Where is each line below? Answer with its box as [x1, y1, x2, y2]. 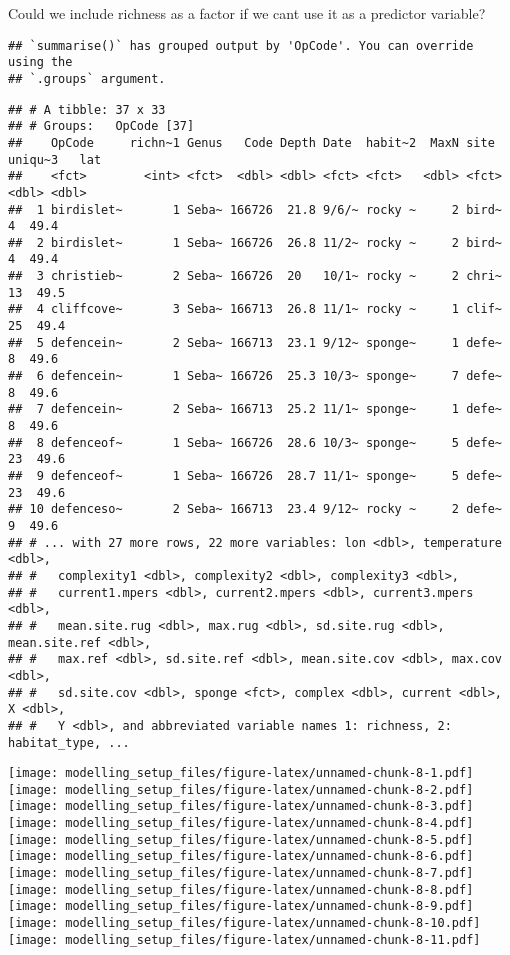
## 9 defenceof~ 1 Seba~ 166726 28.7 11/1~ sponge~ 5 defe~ [8, 469, 502, 483]
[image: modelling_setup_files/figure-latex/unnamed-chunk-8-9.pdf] [8, 899, 474, 914]
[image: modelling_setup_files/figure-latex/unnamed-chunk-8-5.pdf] [8, 832, 474, 847]
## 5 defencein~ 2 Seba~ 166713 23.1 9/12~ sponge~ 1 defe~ [8, 335, 502, 350]
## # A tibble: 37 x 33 [8, 102, 166, 117]
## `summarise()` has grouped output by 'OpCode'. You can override [8, 38, 474, 53]
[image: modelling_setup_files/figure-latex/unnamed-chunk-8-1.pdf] [8, 766, 474, 781]
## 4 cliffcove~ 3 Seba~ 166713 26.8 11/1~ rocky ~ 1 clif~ [8, 302, 502, 317]
